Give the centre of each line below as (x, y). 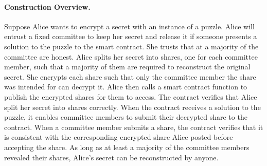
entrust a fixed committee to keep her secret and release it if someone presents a (131, 36)
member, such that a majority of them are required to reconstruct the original (127, 67)
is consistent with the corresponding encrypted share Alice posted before (119, 137)
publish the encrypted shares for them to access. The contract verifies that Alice (131, 96)
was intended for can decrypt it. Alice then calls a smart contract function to (126, 87)
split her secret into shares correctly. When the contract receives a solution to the (132, 107)
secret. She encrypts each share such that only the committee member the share (130, 76)
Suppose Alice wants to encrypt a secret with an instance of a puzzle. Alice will (129, 26)
